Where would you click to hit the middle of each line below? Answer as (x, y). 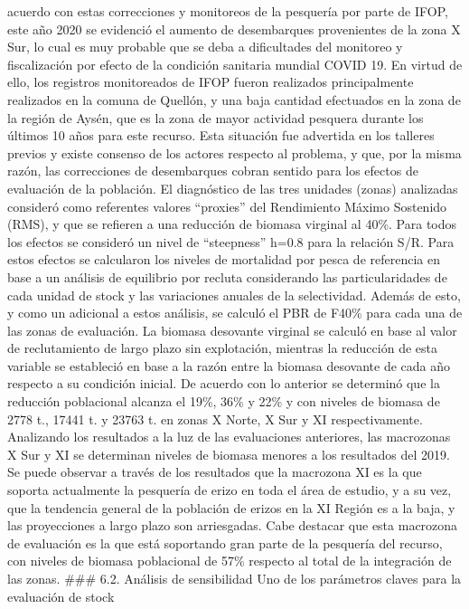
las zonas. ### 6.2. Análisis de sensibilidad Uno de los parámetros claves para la (234, 578)
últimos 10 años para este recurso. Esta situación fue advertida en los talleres (221, 135)
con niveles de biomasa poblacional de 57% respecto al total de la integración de (230, 561)
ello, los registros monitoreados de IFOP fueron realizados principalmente (211, 82)
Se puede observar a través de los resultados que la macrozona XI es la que (215, 472)
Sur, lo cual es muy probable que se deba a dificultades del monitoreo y (205, 47)
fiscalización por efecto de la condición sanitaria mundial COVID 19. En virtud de (235, 64)
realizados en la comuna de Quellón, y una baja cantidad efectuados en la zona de (234, 99)
